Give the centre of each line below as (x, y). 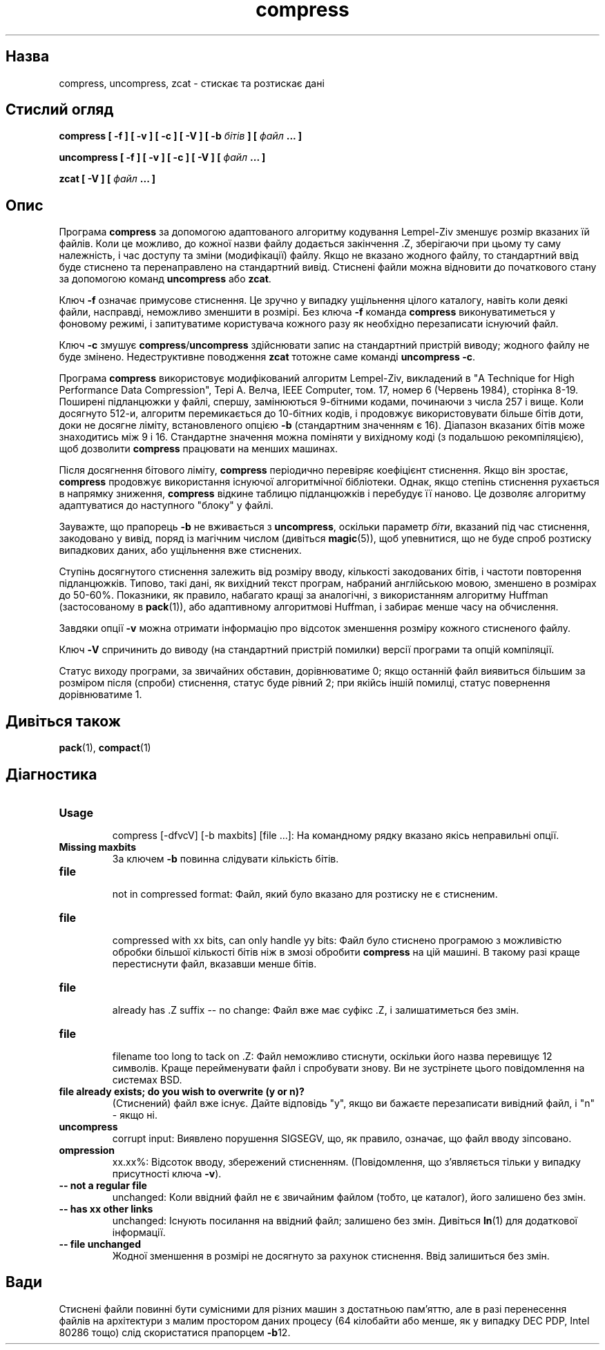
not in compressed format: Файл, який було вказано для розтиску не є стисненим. (305, 894)
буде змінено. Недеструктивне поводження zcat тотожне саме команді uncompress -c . (267, 357)
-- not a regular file (103, 1185)
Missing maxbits (98, 847)
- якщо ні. (135, 1115)
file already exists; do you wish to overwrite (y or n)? (182, 1091)
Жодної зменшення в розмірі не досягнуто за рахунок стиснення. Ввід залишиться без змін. (331, 1255)
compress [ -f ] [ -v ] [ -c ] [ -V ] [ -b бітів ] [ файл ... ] (180, 136)
